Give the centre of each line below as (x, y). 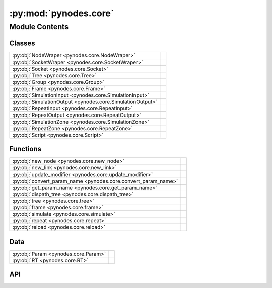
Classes (22, 43)
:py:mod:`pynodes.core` (62, 13)
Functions (25, 149)
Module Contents (39, 27)
